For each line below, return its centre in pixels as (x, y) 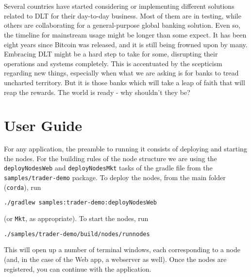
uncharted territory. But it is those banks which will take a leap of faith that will (125, 82)
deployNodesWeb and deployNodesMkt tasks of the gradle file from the (108, 168)
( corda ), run (23, 187)
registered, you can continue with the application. (78, 268)
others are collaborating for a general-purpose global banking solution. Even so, (122, 25)
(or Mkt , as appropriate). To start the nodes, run (76, 218)
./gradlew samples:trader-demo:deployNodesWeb (80, 203)
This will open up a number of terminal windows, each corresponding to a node (122, 249)
